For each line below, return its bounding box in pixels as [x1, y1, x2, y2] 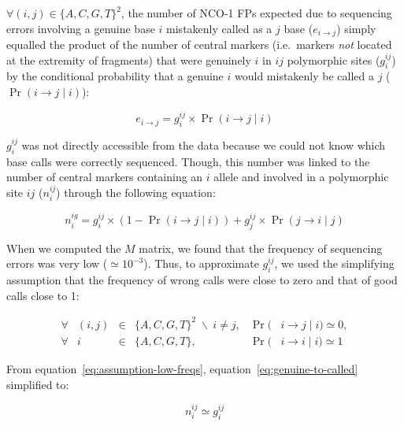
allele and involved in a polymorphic [213, 169, 389, 185]
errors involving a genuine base [6, 20, 155, 36]
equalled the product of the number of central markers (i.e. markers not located [6, 36, 392, 53]
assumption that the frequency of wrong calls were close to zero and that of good [6, 272, 398, 288]
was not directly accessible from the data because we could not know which [21, 136, 386, 153]
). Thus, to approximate [143, 255, 259, 272]
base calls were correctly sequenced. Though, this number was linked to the [6, 153, 370, 169]
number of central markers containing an [6, 169, 203, 185]
